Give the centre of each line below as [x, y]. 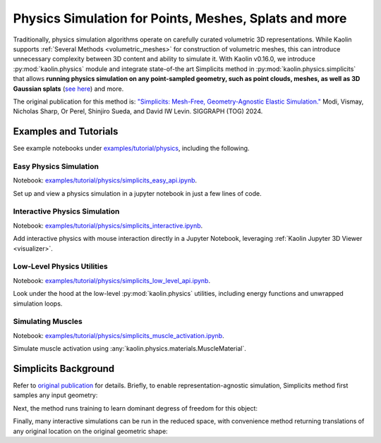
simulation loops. [38, 304]
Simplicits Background [64, 369]
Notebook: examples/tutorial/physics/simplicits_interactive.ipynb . [108, 225]
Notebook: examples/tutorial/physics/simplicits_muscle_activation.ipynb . [119, 335]
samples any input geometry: [55, 395]
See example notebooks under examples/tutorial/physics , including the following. [131, 149]
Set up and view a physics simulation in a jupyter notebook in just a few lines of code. [137, 193]
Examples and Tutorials [66, 131]
